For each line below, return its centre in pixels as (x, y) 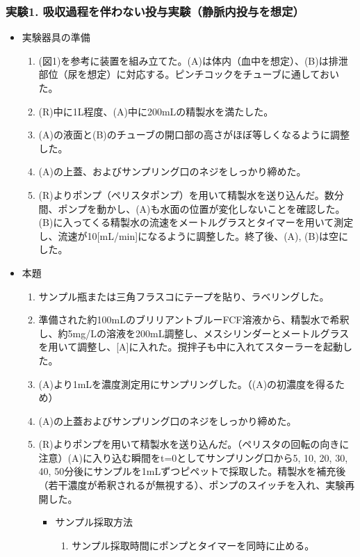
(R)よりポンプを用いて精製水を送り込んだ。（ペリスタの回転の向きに (194, 444)
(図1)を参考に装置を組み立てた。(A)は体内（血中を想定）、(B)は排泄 (193, 60)
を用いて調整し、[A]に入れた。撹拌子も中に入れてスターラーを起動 (191, 347)
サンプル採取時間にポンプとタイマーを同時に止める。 (193, 545)
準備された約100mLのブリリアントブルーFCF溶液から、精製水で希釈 (194, 320)
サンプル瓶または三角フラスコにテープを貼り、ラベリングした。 (184, 296)
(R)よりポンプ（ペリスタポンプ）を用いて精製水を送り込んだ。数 (186, 194)
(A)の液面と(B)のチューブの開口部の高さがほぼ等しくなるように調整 (194, 135)
